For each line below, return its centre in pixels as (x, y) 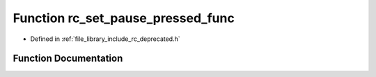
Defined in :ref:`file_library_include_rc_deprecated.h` (105, 39)
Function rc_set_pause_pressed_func (124, 18)
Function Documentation (68, 59)
